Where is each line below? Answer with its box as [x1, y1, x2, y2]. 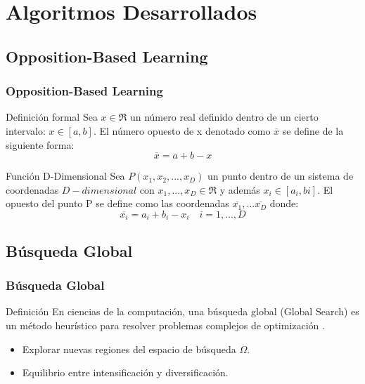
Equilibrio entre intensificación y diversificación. [22, 365, 229, 380]
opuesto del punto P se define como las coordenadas [6, 196, 229, 211]
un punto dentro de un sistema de [207, 168, 354, 183]
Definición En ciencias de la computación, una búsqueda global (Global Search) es [6, 304, 359, 319]
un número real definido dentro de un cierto [129, 110, 319, 124]
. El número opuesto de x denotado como [93, 123, 271, 138]
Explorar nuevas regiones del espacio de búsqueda [22, 341, 236, 356]
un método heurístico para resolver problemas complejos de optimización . [6, 317, 325, 332]
